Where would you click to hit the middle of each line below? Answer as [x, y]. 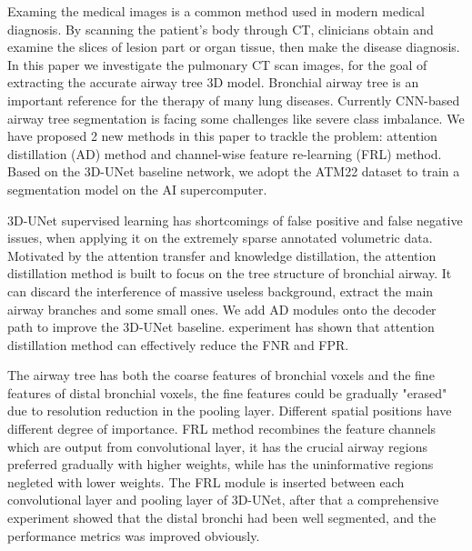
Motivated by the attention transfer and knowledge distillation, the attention [222, 255]
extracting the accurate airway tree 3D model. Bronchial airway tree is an [213, 82]
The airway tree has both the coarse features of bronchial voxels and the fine [221, 375]
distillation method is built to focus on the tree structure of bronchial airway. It [230, 273]
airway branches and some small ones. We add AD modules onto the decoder [222, 309]
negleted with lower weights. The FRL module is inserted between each [206, 481]
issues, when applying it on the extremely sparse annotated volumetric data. [220, 238]
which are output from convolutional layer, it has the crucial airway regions [218, 446]
